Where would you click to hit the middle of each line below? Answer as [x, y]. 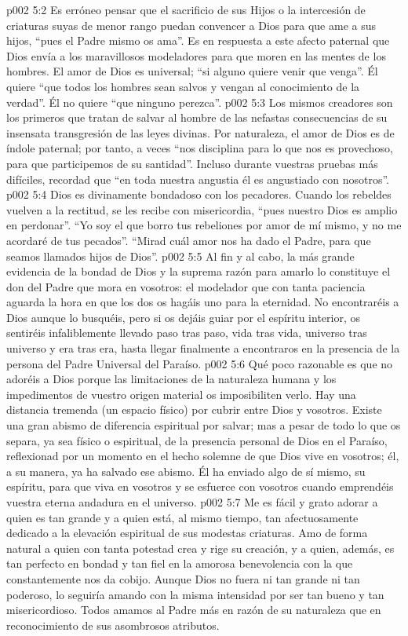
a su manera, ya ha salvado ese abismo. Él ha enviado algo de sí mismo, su [186, 471]
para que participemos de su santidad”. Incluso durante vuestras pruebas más [192, 163]
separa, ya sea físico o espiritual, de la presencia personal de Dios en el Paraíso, [197, 440]
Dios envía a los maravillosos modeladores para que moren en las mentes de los [196, 55]
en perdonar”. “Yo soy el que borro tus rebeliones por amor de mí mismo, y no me [204, 225]
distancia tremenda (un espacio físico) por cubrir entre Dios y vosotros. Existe [194, 409]
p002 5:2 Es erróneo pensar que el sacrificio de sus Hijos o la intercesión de [186, 9]
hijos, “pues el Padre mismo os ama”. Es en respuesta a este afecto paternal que [198, 40]
